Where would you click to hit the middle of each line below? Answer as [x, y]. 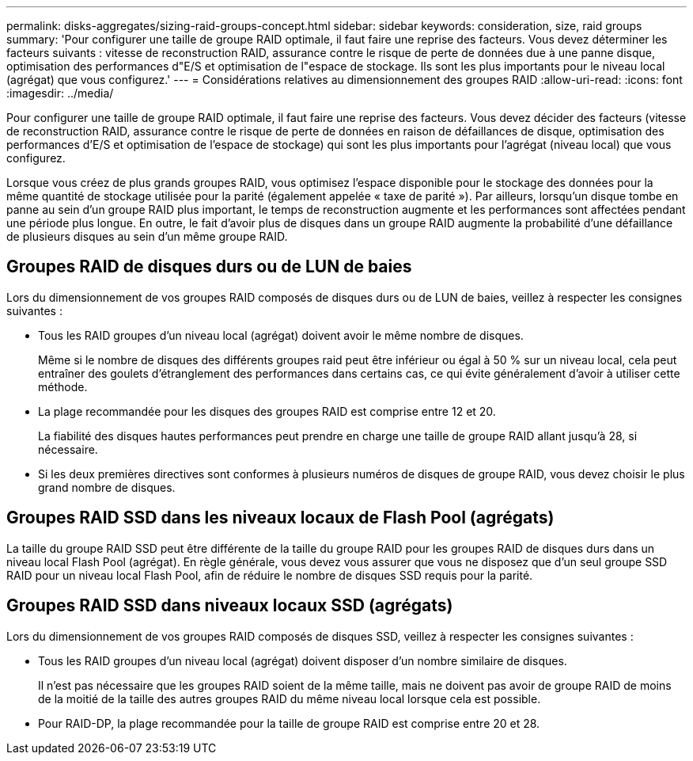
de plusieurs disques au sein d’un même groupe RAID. [147, 236]
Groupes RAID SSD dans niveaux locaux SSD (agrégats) [230, 606]
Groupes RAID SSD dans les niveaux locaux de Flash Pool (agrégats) [280, 518]
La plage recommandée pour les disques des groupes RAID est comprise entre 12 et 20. [267, 411]
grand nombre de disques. [107, 487]
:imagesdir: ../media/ [60, 93]
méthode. [63, 386]
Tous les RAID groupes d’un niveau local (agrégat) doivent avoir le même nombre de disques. [281, 335]
